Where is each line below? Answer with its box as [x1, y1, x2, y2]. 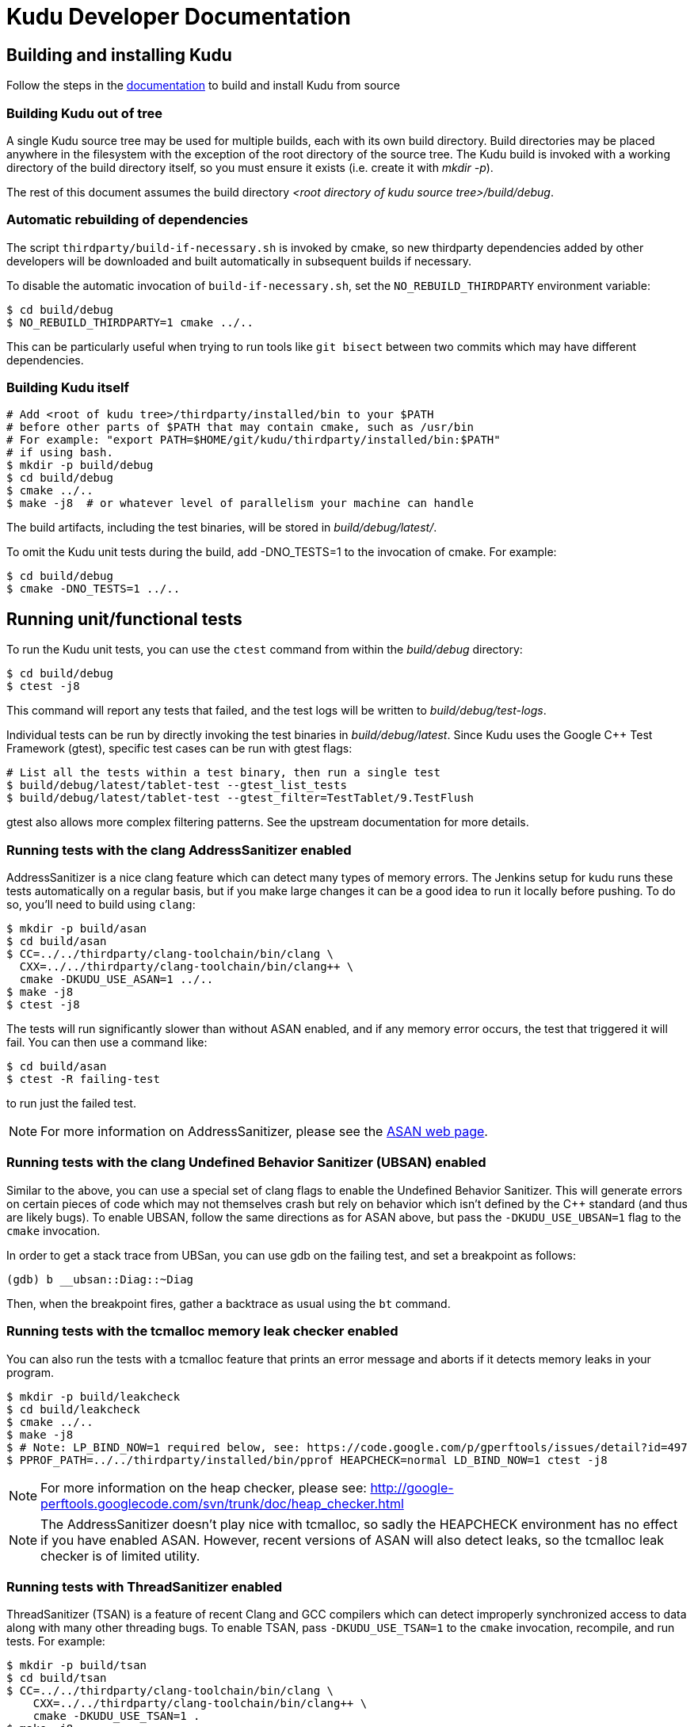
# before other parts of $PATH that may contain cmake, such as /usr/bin [6, 421, 475, 434]
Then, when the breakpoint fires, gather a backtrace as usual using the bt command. [6, 1296, 451, 1310]
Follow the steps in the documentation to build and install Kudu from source [6, 78, 400, 93]
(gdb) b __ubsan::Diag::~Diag [6, 1272, 194, 1286]
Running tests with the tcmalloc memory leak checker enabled [6, 1323, 398, 1340]
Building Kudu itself [6, 379, 129, 396]
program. [6, 1365, 55, 1379]
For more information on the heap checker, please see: [40, 1479, 367, 1496]
